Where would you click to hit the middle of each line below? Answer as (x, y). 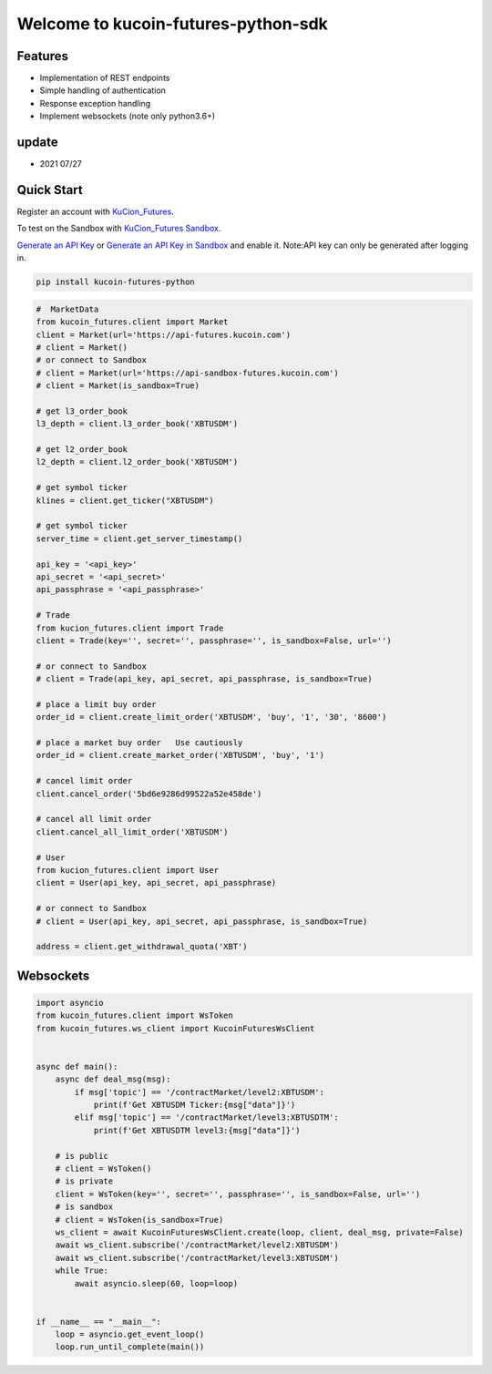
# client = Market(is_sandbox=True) (118, 386)
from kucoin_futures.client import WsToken (135, 1015)
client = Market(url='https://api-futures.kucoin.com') (164, 334)
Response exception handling (95, 103)
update (37, 143)
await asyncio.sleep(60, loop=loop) (156, 1283)
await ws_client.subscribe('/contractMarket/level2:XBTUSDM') (197, 1245)
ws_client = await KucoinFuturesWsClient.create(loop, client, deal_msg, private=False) (259, 1232)
